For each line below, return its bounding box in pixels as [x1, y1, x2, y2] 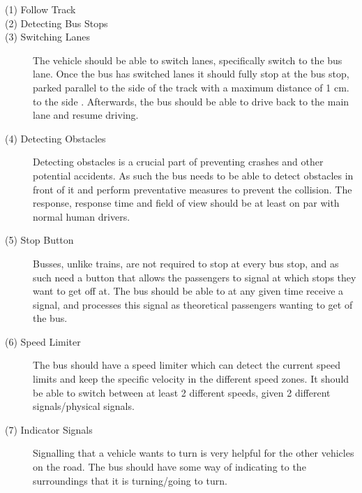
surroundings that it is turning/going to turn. [33, 473, 227, 487]
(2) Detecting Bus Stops [5, 15, 108, 30]
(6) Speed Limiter [5, 334, 81, 348]
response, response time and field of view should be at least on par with [33, 196, 340, 210]
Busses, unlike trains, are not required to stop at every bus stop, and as [33, 256, 339, 270]
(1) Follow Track [5, 2, 76, 16]
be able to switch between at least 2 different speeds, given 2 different [33, 385, 331, 399]
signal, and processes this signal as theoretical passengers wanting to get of [33, 297, 353, 311]
